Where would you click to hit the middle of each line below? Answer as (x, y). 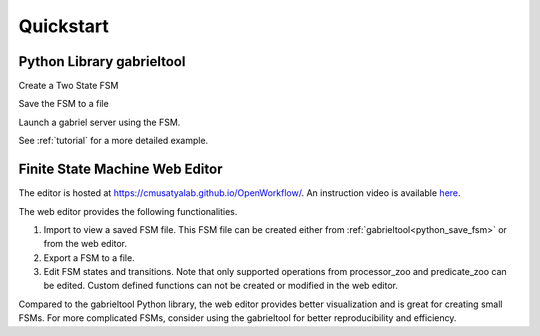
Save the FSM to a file (63, 104)
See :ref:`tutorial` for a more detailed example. (113, 141)
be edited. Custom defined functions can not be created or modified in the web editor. (221, 286)
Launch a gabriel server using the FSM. (99, 122)
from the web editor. (85, 244)
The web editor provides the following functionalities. (128, 211)
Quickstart (64, 26)
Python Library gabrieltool (102, 61)
